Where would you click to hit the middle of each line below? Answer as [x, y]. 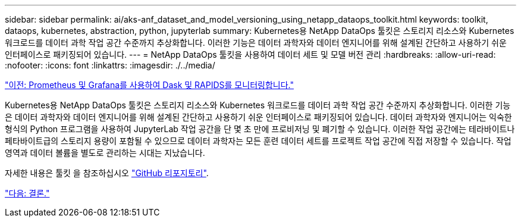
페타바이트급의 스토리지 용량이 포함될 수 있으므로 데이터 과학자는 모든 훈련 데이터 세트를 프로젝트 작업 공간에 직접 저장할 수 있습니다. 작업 [258, 141]
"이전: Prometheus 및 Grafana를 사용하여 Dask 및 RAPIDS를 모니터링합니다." [149, 85]
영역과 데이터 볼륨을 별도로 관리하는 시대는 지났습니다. [105, 153]
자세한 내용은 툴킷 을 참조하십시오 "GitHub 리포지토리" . [107, 173]
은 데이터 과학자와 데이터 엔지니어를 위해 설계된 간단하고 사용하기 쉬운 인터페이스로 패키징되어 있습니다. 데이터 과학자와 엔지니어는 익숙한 [258, 117]
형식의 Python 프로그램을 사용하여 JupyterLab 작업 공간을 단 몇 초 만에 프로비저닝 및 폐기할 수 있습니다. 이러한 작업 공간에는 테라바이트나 [260, 129]
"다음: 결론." [27, 193]
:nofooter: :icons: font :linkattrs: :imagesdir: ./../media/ [110, 65]
